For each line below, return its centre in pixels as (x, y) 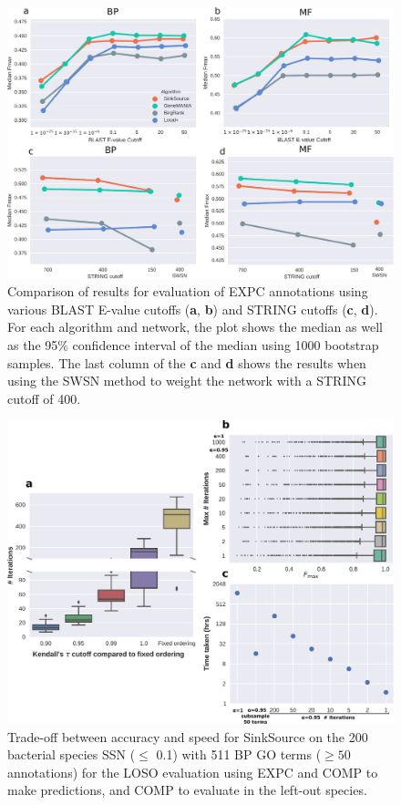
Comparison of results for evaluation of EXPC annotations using (188, 291)
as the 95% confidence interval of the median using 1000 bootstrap (193, 345)
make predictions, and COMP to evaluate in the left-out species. (187, 790)
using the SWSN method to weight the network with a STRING (187, 381)
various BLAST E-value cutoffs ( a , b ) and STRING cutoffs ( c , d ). (193, 309)
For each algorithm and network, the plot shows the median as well (195, 327)
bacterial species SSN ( (72, 754)
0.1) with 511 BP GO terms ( (239, 754)
